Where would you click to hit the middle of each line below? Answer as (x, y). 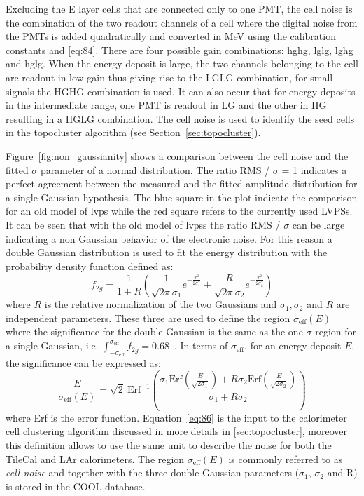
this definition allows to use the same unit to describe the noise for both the (169, 444)
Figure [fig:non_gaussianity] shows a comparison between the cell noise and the (177, 155)
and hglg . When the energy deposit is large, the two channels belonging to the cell (182, 63)
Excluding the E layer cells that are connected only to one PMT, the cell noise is (179, 8)
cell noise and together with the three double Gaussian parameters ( (153, 472)
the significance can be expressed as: (83, 363)
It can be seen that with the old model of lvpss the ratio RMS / (143, 224)
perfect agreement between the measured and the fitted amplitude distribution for (182, 183)
